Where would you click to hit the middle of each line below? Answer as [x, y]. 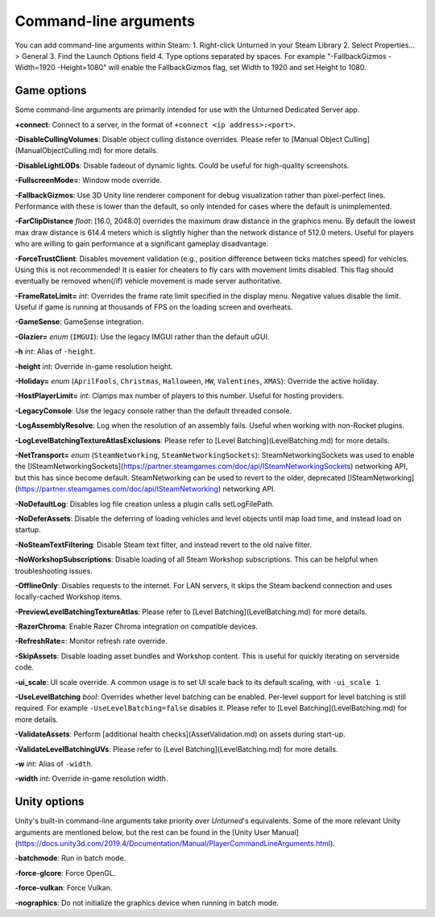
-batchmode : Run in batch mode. [70, 858]
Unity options [50, 802]
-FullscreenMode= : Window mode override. [89, 180]
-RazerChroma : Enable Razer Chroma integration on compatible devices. [136, 627]
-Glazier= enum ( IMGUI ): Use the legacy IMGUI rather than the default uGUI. [142, 336]
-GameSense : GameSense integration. [79, 322]
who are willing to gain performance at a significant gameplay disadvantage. [142, 244]
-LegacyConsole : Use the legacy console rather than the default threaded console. [153, 410]
